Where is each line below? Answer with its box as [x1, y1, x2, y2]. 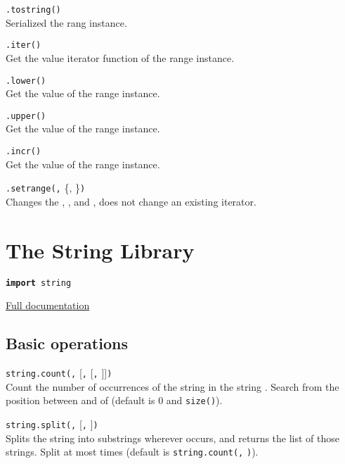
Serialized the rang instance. [6, 15, 127, 30]
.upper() [6, 111, 46, 121]
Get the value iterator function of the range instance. [6, 50, 235, 65]
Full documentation [6, 298, 90, 313]
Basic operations [6, 332, 128, 354]
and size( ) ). [166, 393, 223, 408]
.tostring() [6, 5, 61, 15]
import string [6, 277, 72, 288]
